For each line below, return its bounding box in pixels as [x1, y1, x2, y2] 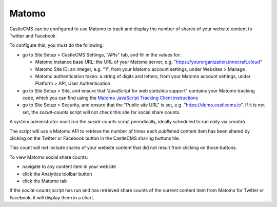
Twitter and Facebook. [9, 32, 57, 39]
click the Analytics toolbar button [22, 171, 92, 177]
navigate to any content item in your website [22, 163, 116, 170]
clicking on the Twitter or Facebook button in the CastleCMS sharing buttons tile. [9, 135, 181, 141]
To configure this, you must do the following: [9, 42, 104, 48]
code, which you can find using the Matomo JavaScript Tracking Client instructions [22, 95, 199, 101]
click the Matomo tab [22, 178, 67, 184]
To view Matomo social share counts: [9, 154, 88, 160]
